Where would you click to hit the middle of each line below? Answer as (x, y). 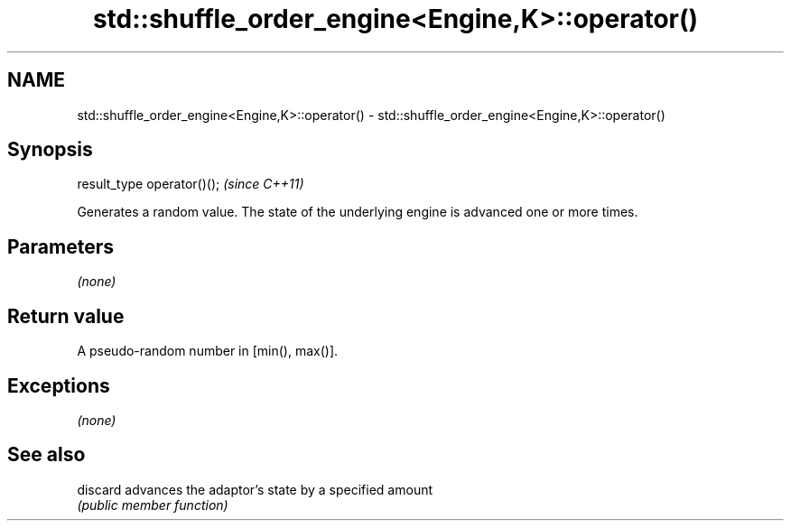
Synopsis (50, 150)
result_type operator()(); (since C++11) (191, 184)
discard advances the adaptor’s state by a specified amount (255, 489)
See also (47, 455)
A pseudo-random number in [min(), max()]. (208, 351)
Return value (66, 316)
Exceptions (59, 385)
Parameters (60, 246)
